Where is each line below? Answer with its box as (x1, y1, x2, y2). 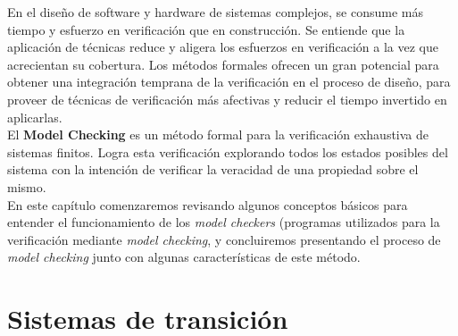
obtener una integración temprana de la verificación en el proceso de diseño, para (7, 72, 451, 91)
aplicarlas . (7, 107, 62, 126)
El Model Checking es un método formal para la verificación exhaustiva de (7, 125, 429, 144)
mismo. (7, 177, 46, 196)
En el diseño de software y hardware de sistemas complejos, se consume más (7, 3, 424, 21)
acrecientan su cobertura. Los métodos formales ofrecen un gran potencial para (7, 55, 439, 73)
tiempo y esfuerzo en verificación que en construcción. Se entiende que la (7, 20, 405, 38)
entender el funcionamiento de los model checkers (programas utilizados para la (7, 213, 440, 231)
